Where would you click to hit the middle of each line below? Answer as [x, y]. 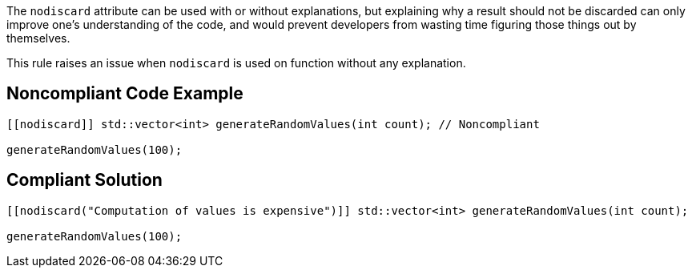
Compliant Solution [84, 180]
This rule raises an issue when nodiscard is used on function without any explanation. [236, 63]
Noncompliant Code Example [125, 94]
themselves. [38, 38]
